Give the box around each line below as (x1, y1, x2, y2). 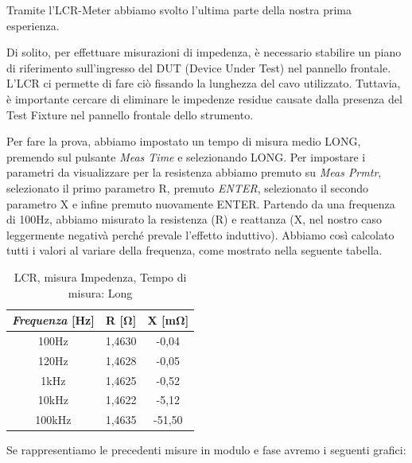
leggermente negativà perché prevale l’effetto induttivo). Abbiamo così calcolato (6, 226, 395, 243)
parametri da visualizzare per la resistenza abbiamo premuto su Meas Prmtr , (6, 164, 382, 181)
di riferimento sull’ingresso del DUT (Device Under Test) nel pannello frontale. (6, 59, 391, 76)
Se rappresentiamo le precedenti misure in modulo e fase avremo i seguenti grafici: (6, 442, 406, 458)
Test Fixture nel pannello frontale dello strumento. (6, 106, 254, 123)
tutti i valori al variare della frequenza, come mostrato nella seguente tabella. (6, 242, 383, 259)
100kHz (35, 411, 72, 428)
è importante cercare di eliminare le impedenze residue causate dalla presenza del (6, 90, 402, 107)
